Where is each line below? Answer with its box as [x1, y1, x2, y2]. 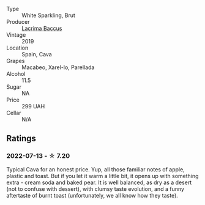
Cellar [6, 110, 21, 116]
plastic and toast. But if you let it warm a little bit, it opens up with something [6, 172, 199, 179]
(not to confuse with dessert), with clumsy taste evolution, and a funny [6, 185, 185, 192]
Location [6, 44, 29, 51]
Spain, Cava [21, 51, 52, 58]
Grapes [6, 58, 25, 64]
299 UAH [21, 103, 45, 110]
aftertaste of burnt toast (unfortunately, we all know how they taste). [6, 192, 179, 199]
